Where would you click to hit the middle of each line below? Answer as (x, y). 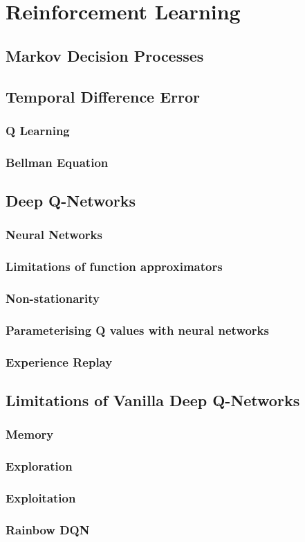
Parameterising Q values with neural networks (137, 330)
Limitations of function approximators (114, 266)
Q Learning (38, 130)
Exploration (39, 466)
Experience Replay (59, 361)
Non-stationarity (53, 298)
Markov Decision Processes (105, 55)
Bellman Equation (57, 162)
